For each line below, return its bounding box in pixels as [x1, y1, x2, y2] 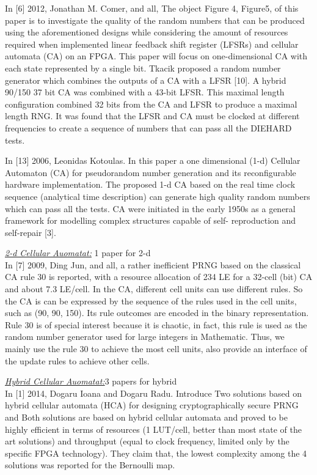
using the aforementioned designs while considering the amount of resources [5, 26, 288, 39]
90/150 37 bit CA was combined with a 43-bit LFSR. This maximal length [5, 86, 285, 98]
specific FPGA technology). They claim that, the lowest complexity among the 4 [5, 446, 307, 459]
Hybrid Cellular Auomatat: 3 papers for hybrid [5, 375, 177, 388]
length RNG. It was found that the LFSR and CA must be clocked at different [5, 109, 300, 122]
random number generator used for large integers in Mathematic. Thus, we [5, 330, 285, 343]
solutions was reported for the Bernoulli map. [5, 458, 175, 471]
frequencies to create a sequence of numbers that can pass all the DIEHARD [5, 121, 292, 134]
